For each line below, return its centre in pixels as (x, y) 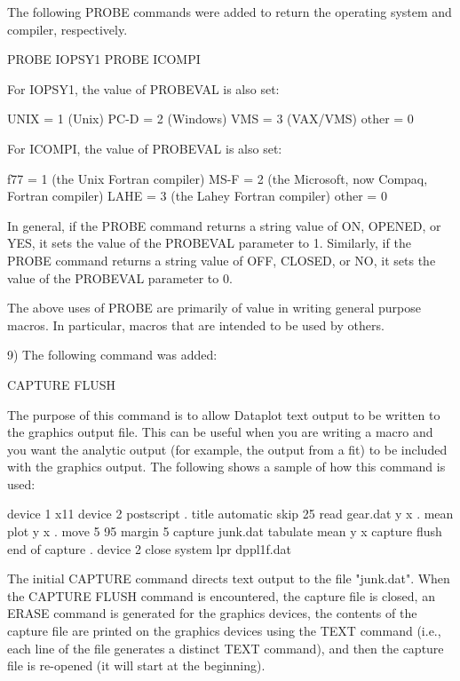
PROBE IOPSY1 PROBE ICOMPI (104, 59)
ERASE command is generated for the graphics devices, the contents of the (212, 613)
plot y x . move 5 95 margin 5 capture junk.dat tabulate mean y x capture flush (225, 531)
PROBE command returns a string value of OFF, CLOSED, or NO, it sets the (222, 260)
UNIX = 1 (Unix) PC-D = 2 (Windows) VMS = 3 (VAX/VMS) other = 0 (210, 119)
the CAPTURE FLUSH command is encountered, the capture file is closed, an (221, 595)
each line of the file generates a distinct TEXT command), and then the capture (226, 648)
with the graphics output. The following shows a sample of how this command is (226, 467)
